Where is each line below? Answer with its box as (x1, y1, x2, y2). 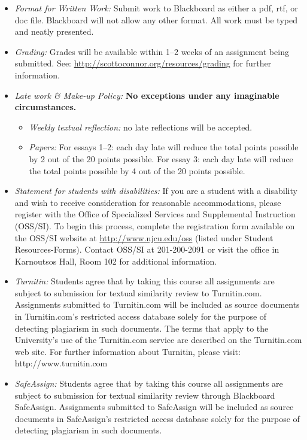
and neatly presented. (14, 25, 94, 38)
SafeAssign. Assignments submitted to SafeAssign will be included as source (14, 400, 294, 413)
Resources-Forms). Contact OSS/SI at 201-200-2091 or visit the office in (14, 243, 279, 256)
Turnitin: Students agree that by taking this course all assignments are (14, 275, 275, 287)
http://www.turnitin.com (14, 357, 108, 369)
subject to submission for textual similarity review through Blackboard (14, 389, 275, 401)
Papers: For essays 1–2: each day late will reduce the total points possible (29, 141, 299, 153)
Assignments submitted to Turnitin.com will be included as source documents (14, 298, 300, 311)
